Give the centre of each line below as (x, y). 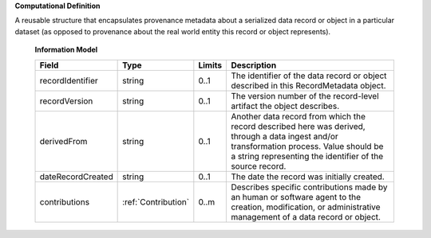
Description (254, 65)
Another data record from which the (299, 116)
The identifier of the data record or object (309, 76)
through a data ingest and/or (285, 136)
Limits (210, 65)
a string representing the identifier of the (307, 156)
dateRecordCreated (76, 177)
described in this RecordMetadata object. (308, 85)
